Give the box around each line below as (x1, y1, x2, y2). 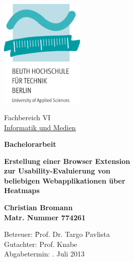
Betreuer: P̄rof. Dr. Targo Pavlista (4, 229, 110, 239)
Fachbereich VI (4, 112, 51, 122)
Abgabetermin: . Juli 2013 (4, 248, 85, 259)
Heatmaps (4, 185, 40, 196)
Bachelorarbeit (4, 139, 56, 149)
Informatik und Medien (4, 122, 76, 132)
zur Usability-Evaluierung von (4, 165, 110, 176)
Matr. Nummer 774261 (4, 212, 86, 222)
